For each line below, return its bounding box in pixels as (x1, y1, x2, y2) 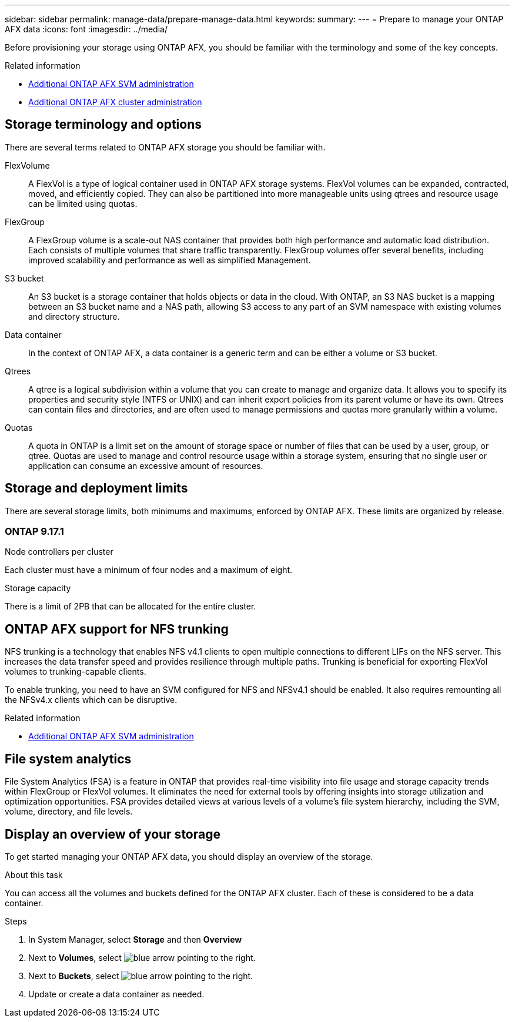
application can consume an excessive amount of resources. (28, 460, 263, 471)
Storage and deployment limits (5, 481, 188, 496)
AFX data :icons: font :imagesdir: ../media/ (5, 24, 168, 34)
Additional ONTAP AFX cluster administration (28, 97, 202, 107)
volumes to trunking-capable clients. (5, 666, 146, 677)
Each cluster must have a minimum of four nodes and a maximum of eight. (5, 565, 293, 575)
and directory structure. (28, 311, 120, 321)
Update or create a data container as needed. (28, 989, 205, 999)
